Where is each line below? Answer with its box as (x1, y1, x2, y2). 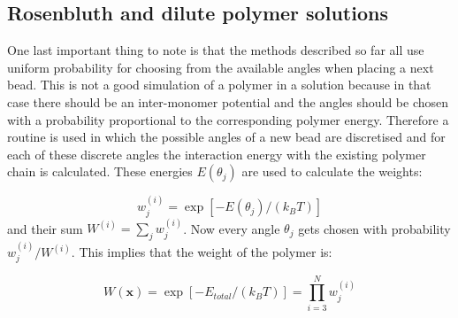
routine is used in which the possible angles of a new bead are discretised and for (7, 128, 446, 146)
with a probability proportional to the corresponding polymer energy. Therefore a (7, 110, 449, 128)
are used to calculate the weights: (241, 162, 423, 181)
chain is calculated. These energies (7, 162, 193, 181)
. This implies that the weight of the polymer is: (71, 243, 332, 261)
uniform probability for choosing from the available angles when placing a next (7, 58, 434, 76)
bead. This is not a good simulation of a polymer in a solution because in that (7, 75, 431, 94)
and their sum (7, 219, 83, 237)
